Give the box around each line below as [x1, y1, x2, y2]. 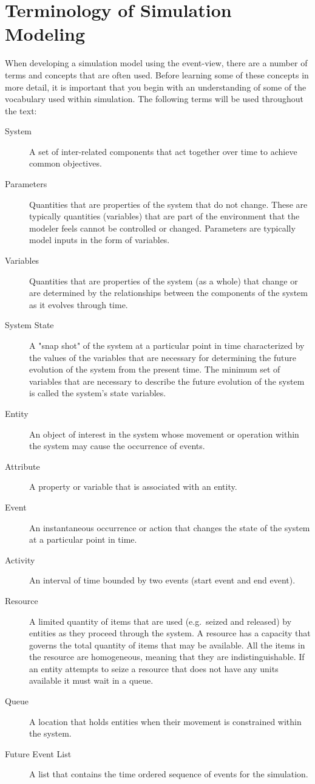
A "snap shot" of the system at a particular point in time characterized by [29, 339, 305, 351]
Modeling [5, 21, 86, 46]
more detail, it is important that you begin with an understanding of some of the [5, 80, 307, 93]
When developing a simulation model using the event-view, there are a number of [5, 57, 308, 69]
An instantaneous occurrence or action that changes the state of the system [29, 521, 310, 534]
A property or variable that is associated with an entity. [29, 480, 237, 493]
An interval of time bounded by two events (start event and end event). [29, 574, 296, 586]
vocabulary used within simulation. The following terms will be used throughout [5, 92, 304, 105]
